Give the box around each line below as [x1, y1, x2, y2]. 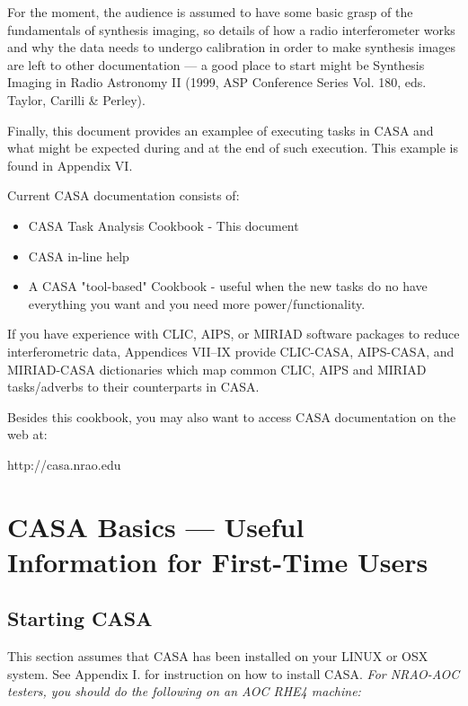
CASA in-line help [28, 246, 129, 265]
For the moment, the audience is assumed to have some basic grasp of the [7, 3, 413, 21]
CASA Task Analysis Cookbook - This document [28, 216, 299, 234]
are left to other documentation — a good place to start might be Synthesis [7, 55, 425, 74]
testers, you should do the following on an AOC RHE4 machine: [7, 682, 361, 701]
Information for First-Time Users [7, 543, 428, 579]
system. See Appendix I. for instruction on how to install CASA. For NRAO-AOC [7, 664, 460, 683]
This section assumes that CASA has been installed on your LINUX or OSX [7, 647, 428, 666]
